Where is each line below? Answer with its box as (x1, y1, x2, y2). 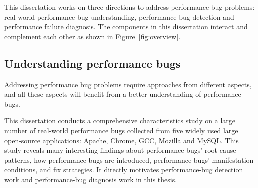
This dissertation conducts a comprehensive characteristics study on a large (4, 115, 235, 126)
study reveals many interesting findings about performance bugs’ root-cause (4, 145, 236, 155)
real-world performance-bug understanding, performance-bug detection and (4, 11, 234, 22)
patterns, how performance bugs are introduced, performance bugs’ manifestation (4, 154, 254, 165)
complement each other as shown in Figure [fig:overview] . (4, 31, 181, 41)
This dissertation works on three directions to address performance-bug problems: (4, 2, 255, 12)
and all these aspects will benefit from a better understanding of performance (4, 89, 241, 99)
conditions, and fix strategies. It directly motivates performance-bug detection (4, 164, 243, 175)
